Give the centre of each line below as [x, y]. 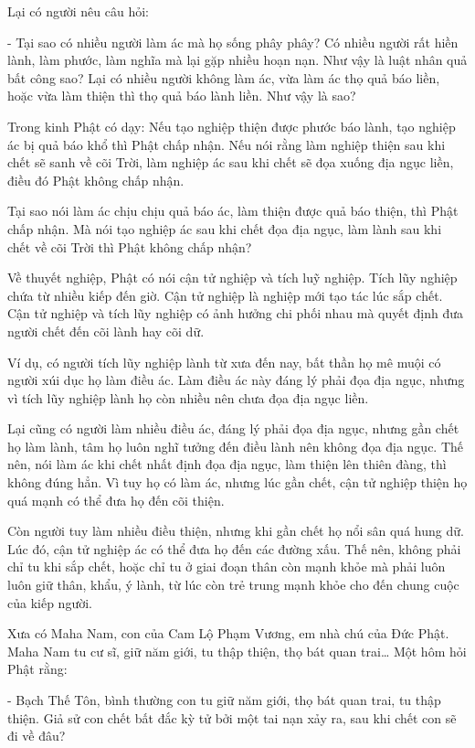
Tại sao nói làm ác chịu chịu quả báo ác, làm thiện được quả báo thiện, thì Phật [233, 211]
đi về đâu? [37, 736]
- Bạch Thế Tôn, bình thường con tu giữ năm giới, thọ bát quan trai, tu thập [224, 700]
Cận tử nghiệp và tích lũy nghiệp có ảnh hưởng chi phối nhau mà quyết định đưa [236, 313]
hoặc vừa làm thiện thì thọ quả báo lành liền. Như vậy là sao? [182, 96]
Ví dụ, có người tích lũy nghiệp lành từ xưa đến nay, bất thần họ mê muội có [224, 362]
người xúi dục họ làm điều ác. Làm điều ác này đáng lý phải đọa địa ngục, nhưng [236, 380]
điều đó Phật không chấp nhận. [96, 180]
